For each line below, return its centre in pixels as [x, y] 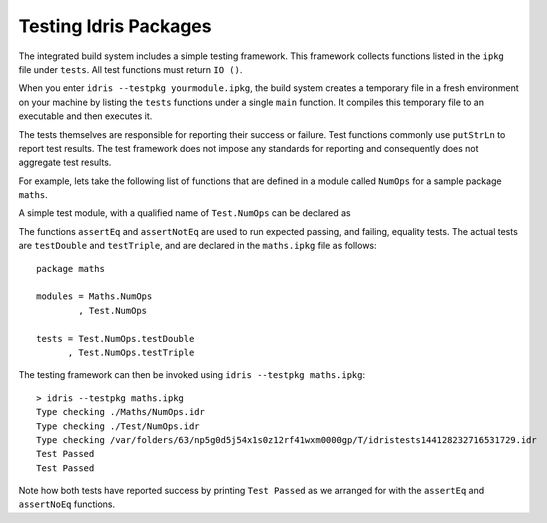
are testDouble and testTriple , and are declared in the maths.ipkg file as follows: [197, 246]
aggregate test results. [65, 162]
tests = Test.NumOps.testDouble [115, 338]
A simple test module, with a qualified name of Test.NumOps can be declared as [184, 213]
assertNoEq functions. [67, 504]
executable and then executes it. [85, 116]
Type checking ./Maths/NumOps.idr [120, 412]
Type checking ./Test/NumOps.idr [118, 426]
